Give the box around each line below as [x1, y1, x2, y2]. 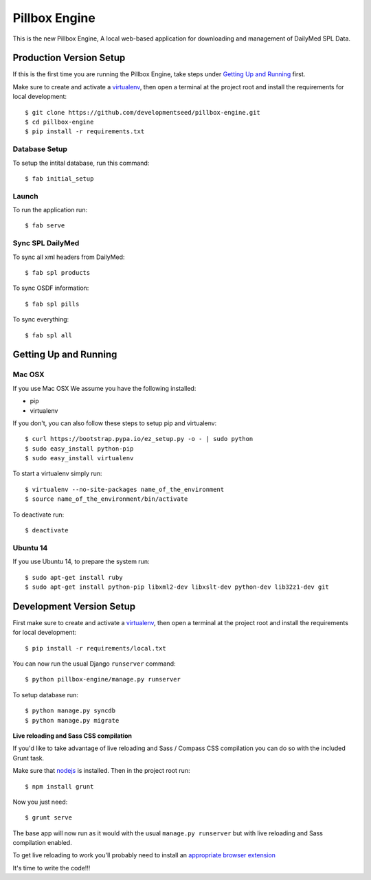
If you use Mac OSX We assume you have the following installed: [12, 384, 196, 392]
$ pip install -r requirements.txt [25, 128, 145, 135]
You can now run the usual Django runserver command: [12, 659, 176, 668]
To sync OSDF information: [12, 284, 89, 292]
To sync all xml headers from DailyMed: [12, 253, 125, 261]
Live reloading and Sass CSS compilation [12, 732, 132, 740]
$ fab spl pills [25, 300, 80, 308]
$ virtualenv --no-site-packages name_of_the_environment [25, 485, 225, 493]
